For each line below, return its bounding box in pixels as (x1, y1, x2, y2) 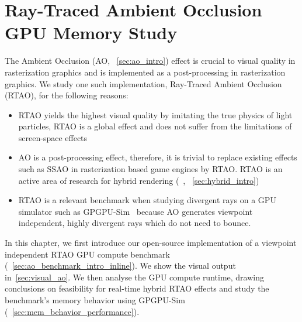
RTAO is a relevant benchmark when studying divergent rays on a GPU (18, 194, 276, 206)
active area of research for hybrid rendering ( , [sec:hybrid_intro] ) (18, 174, 259, 186)
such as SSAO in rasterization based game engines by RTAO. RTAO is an (18, 163, 283, 175)
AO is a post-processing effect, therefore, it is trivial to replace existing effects (18, 151, 297, 163)
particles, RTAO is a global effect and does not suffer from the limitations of (18, 120, 292, 132)
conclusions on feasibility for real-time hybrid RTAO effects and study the (5, 282, 269, 294)
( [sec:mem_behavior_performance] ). (5, 305, 140, 317)
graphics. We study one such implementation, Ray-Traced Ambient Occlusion (5, 77, 282, 90)
